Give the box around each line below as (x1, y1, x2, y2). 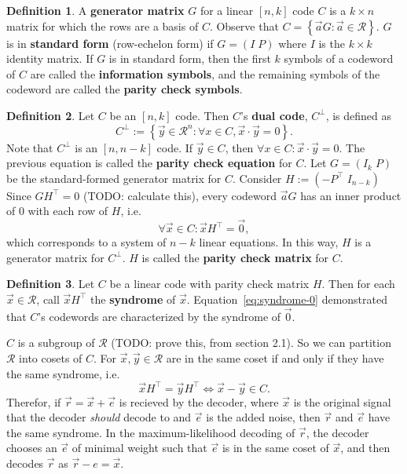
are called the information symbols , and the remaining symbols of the (30, 65, 380, 82)
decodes (6, 455, 44, 471)
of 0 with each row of (6, 202, 108, 219)
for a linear (200, 2, 254, 18)
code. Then (175, 107, 229, 123)
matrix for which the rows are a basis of (6, 17, 199, 34)
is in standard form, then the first (108, 50, 271, 67)
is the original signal (293, 393, 391, 410)
